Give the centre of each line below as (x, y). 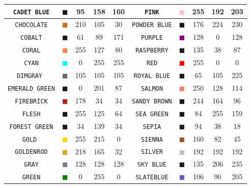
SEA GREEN (152, 114)
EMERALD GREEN (32, 88)
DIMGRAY (30, 76)
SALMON (152, 88)
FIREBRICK (31, 101)
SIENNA (152, 139)
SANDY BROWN (152, 101)
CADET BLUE (31, 12)
